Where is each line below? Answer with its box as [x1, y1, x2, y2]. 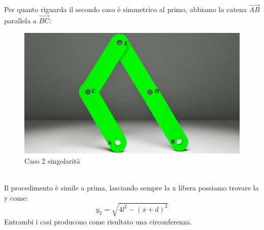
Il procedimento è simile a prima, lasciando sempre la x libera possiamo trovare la [4, 182, 259, 193]
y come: [4, 192, 28, 203]
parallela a [4, 15, 37, 26]
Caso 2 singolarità [24, 155, 80, 166]
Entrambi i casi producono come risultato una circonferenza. [4, 216, 192, 226]
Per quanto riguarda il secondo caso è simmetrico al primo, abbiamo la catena [4, 4, 247, 15]
